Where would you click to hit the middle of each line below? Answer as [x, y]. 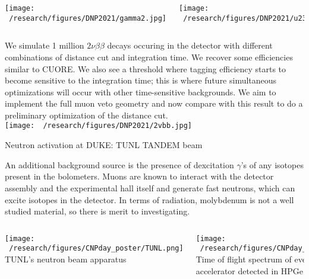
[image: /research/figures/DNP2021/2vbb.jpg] [98, 126]
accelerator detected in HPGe [250, 270]
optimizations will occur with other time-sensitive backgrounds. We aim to [141, 92]
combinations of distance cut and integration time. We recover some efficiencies [149, 57]
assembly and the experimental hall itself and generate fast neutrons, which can [150, 187]
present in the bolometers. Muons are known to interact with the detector [139, 176]
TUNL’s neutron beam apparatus [66, 259]
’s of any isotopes [272, 164]
